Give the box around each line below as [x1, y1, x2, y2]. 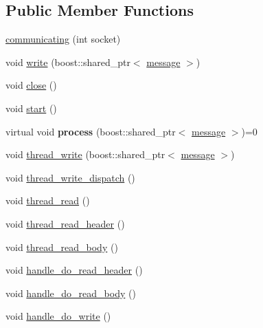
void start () [5, 100, 57, 115]
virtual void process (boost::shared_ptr [5, 124, 176, 138]
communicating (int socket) [5, 32, 121, 46]
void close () [5, 78, 57, 92]
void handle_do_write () [5, 309, 111, 323]
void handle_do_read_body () [5, 285, 136, 300]
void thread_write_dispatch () [5, 170, 135, 184]
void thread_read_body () [5, 239, 118, 254]
